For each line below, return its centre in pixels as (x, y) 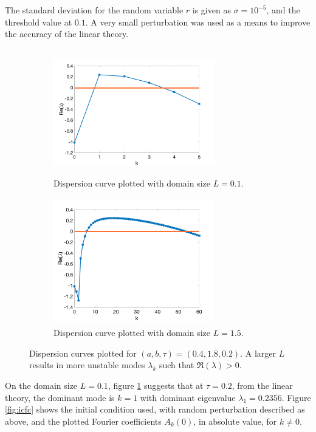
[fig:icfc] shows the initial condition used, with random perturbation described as (155, 409)
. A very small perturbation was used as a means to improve (198, 22)
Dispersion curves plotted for (83, 353)
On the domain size (41, 386)
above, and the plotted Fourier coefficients (83, 421)
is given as (211, 10)
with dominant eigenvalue (188, 397)
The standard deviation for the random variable (94, 10)
